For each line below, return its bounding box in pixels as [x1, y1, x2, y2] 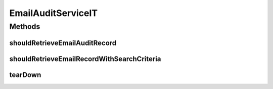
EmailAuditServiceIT [9, 7, 98, 18]
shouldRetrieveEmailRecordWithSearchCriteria [9, 54, 161, 63]
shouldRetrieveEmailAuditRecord [9, 38, 117, 47]
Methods [9, 22, 40, 31]
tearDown [9, 70, 41, 79]
